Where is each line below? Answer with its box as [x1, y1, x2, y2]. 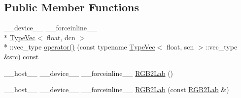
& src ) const [4, 51, 39, 61]
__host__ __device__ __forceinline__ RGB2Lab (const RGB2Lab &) [4, 84, 229, 95]
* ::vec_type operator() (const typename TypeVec [4, 42, 155, 52]
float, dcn [47, 32, 75, 42]
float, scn [166, 42, 194, 52]
